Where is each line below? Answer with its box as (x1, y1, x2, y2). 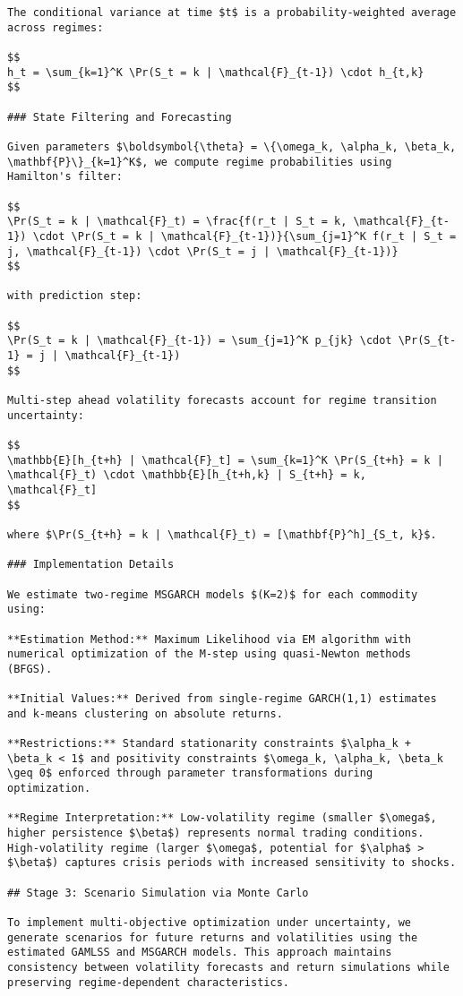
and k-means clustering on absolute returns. (7, 707, 283, 720)
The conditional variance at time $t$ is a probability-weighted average (7, 6, 457, 19)
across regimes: (7, 21, 104, 34)
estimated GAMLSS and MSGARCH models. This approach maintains (7, 946, 392, 959)
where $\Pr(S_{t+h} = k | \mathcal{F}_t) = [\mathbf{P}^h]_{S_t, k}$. (7, 528, 437, 541)
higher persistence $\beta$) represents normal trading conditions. (7, 827, 424, 840)
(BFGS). (7, 662, 53, 675)
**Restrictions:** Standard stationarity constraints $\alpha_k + (7, 737, 412, 751)
